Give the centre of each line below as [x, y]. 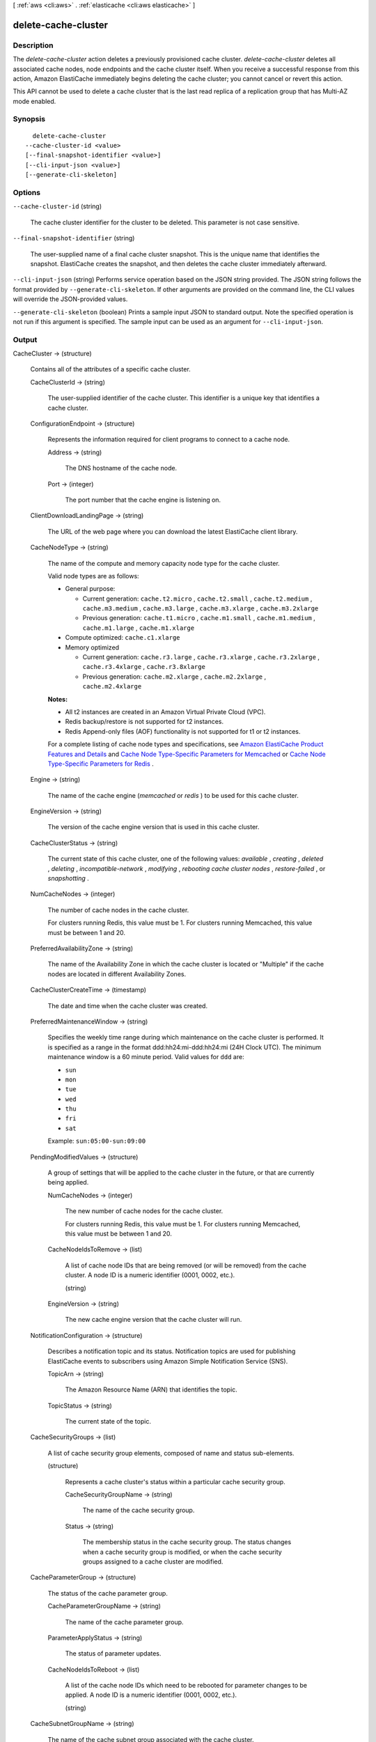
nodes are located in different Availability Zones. [117, 974]
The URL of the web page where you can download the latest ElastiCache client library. [173, 531]
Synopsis [29, 119]
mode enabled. [34, 101]
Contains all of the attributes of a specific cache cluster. [110, 369]
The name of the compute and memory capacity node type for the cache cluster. [164, 563]
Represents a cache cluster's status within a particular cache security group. [175, 1481]
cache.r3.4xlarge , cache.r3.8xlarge [144, 667]
